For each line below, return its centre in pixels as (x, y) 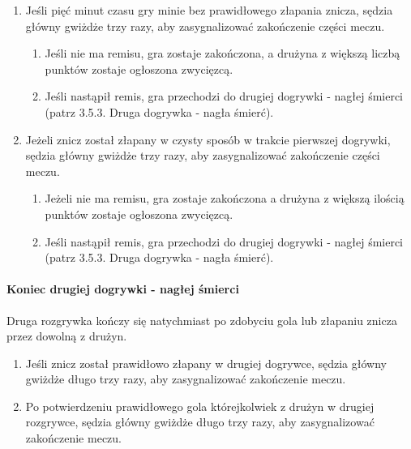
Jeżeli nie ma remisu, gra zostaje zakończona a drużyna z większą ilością (225, 198)
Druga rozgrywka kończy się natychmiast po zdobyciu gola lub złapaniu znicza (202, 320)
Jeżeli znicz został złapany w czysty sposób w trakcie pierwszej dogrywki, (208, 139)
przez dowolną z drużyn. (67, 336)
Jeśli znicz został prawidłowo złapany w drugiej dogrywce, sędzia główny (206, 363)
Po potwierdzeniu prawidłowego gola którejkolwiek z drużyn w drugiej (200, 406)
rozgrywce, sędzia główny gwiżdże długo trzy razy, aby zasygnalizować (200, 422)
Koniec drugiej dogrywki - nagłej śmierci (123, 289)
